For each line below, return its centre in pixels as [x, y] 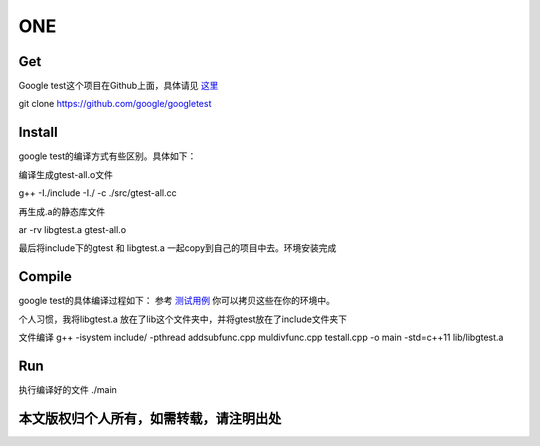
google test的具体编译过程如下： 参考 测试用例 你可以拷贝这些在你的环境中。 [176, 301]
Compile [45, 276]
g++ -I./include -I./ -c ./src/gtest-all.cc [97, 193]
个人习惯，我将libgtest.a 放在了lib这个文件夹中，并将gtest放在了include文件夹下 [182, 319]
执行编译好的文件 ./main [67, 389]
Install [38, 132]
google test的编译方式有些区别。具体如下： [107, 156]
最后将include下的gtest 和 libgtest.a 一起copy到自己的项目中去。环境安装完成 [177, 248]
